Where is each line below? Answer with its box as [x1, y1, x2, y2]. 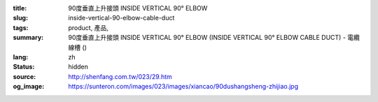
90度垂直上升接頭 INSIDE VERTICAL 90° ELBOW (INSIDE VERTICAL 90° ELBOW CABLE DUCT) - [68, 34, 346, 42]
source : [13, 72, 36, 80]
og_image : [13, 82, 45, 91]
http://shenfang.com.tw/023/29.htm [68, 72, 173, 80]
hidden [68, 63, 89, 71]
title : [13, 4, 27, 12]
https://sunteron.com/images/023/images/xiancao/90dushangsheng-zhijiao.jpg [68, 82, 299, 91]
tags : [13, 23, 29, 31]
